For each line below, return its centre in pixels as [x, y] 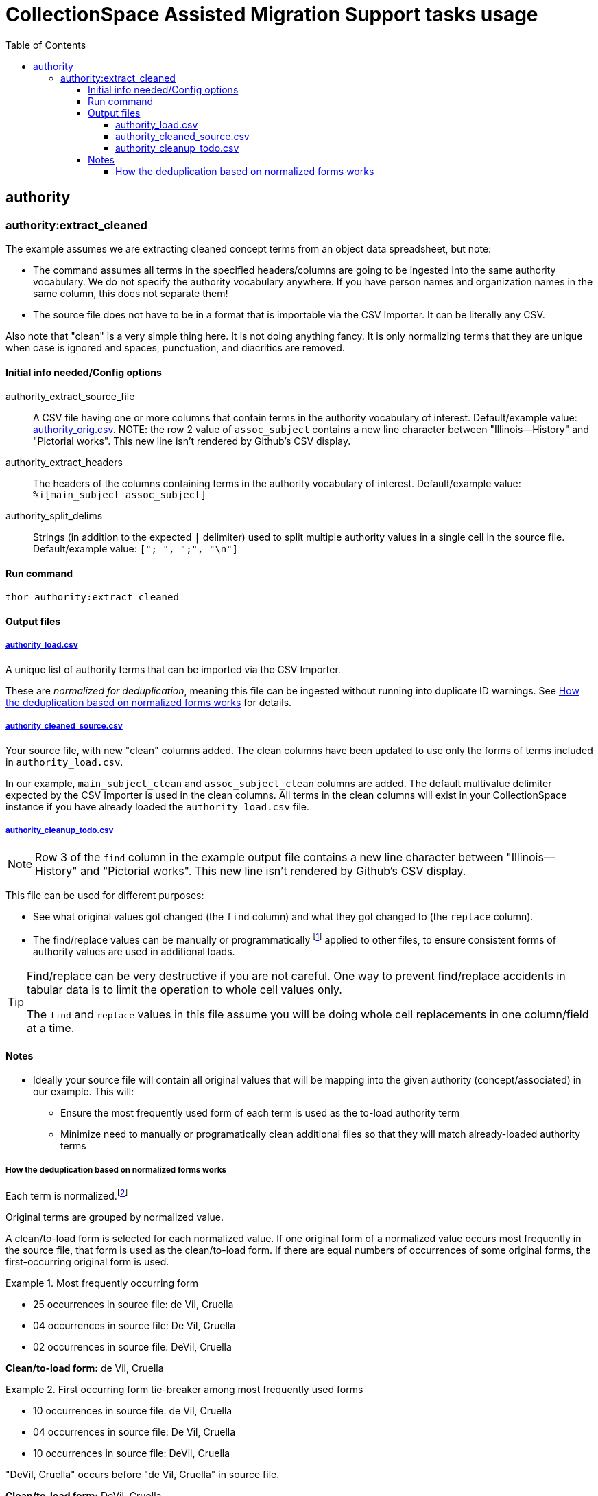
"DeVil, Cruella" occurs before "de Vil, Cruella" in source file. [143, 1474]
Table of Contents [46, 45]
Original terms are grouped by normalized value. [115, 1217]
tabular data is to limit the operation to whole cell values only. [184, 990]
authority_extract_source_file [70, 397]
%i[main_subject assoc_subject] [120, 495]
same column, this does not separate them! [131, 293]
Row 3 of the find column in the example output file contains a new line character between [269, 857]
